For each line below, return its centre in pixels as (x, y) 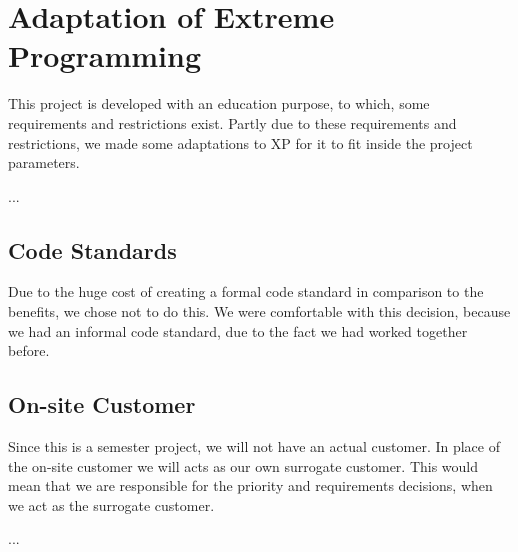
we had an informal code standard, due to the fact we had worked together (238, 330)
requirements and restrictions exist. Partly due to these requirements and (232, 122)
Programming (104, 55)
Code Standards (92, 249)
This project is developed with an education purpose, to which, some (219, 103)
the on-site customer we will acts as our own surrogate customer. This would (243, 465)
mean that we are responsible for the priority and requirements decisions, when (250, 485)
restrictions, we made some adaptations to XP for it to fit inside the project (240, 142)
